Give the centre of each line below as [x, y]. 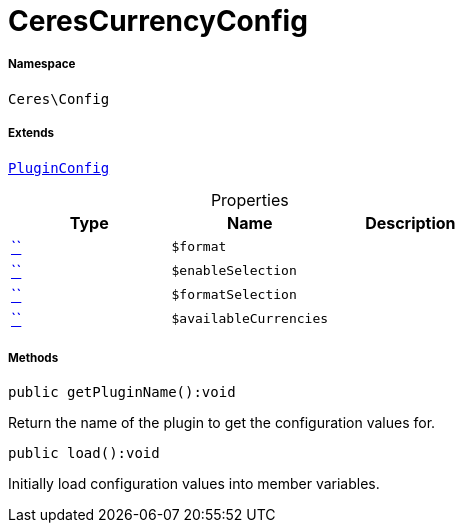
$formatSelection [234, 295]
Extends [31, 133]
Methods [33, 357]
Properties [249, 199]
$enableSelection [234, 271]
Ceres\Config [59, 98]
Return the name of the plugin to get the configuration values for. [222, 423]
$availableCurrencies [250, 319]
